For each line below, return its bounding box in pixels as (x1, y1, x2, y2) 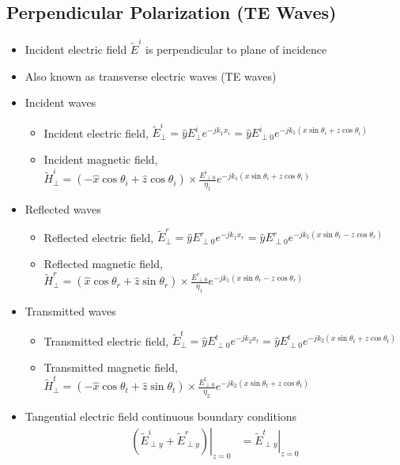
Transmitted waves (25, 303, 116, 319)
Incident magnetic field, (43, 151, 158, 168)
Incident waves (25, 94, 96, 111)
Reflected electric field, (43, 229, 154, 245)
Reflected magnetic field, (43, 255, 163, 272)
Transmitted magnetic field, (43, 359, 178, 376)
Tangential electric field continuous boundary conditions (25, 408, 297, 425)
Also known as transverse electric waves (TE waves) (25, 67, 277, 84)
